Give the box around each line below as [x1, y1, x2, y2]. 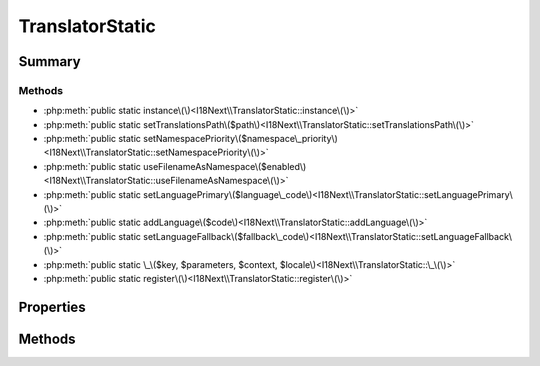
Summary [18, 53, 81, 70]
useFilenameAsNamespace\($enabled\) [143, 160, 307, 172]
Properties [18, 298, 86, 315]
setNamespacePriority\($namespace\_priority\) [143, 133, 339, 145]
